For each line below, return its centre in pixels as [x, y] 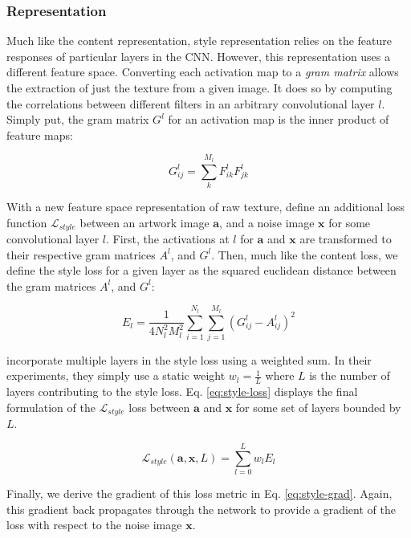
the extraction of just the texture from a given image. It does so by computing [199, 88]
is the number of [350, 375]
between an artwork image [144, 222]
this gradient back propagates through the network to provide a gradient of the [201, 509]
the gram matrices [51, 285]
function [27, 222]
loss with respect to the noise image [94, 525]
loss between [159, 407]
